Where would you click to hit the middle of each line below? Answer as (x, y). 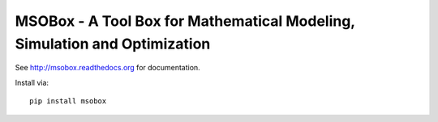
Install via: (32, 82)
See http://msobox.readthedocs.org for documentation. (107, 68)
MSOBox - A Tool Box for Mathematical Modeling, (185, 21)
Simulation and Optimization (113, 44)
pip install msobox (68, 101)
